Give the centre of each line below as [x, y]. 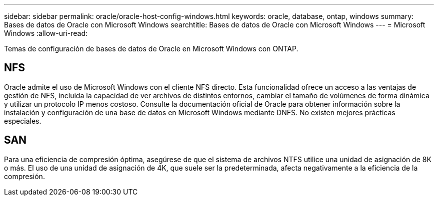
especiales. [23, 121]
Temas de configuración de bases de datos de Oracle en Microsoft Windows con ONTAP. [151, 49]
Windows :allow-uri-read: [46, 33]
